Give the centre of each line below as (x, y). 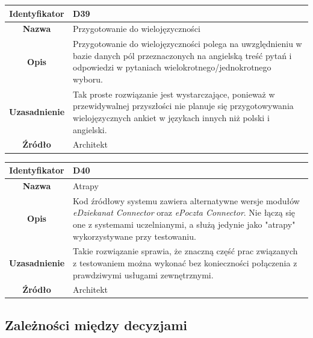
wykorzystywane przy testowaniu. (135, 236)
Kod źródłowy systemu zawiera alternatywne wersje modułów (186, 200)
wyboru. (88, 79)
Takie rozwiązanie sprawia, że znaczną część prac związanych (185, 251)
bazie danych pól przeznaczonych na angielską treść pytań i (182, 55)
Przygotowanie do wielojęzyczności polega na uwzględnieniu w (187, 44)
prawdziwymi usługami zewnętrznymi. (143, 274)
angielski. (90, 129)
